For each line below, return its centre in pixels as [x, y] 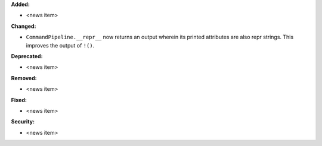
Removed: [24, 78]
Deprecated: [27, 56]
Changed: [24, 26]
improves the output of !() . [60, 45]
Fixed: [19, 100]
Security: [23, 122]
